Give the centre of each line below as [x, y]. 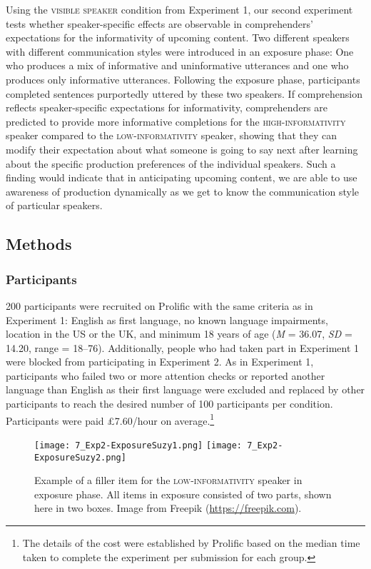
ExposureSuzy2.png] [80, 457]
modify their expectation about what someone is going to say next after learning [182, 149]
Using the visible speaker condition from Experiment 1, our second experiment [179, 9]
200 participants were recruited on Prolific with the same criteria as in [159, 305]
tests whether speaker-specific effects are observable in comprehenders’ [159, 23]
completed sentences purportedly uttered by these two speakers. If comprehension [184, 93]
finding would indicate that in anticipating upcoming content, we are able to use [182, 177]
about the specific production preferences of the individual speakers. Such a [171, 163]
